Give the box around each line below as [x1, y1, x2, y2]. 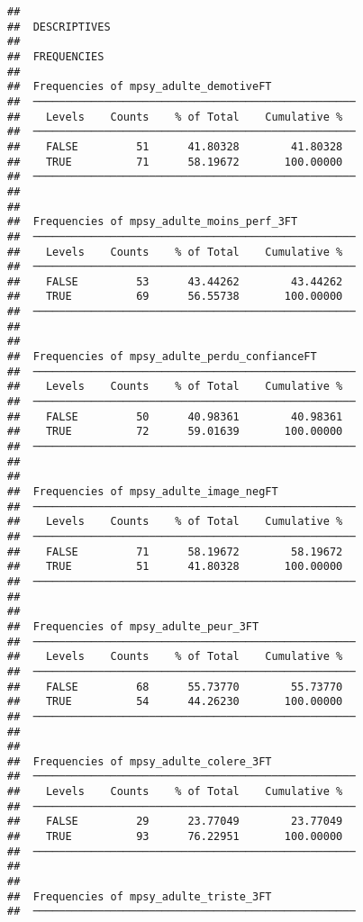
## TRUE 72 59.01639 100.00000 [7, 425, 343, 438]
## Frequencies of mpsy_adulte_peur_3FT [7, 619, 259, 633]
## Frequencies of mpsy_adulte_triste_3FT [7, 890, 272, 903]
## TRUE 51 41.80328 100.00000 [7, 560, 343, 574]
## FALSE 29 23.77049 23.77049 [7, 815, 343, 828]
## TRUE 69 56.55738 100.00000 [7, 290, 343, 303]
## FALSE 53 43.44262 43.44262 [7, 275, 343, 288]
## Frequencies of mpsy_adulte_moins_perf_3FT [7, 215, 298, 229]
